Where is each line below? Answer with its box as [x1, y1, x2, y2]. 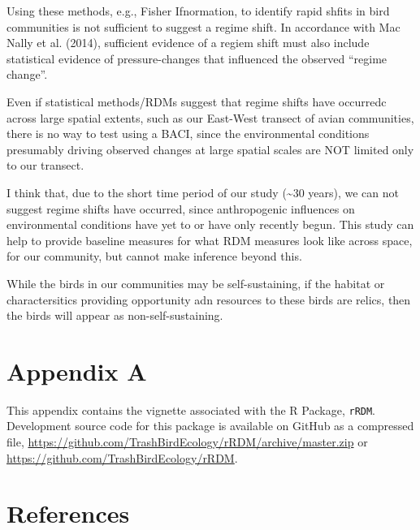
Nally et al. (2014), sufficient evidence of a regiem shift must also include [6, 34, 370, 51]
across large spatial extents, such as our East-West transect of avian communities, [6, 109, 414, 126]
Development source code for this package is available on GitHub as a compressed [6, 417, 414, 434]
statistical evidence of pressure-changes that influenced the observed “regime [6, 50, 388, 67]
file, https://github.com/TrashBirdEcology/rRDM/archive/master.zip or [6, 433, 368, 450]
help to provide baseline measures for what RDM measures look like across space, [6, 231, 413, 248]
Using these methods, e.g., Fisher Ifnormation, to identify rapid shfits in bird [6, 2, 390, 19]
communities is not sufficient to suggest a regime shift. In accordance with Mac [6, 18, 401, 35]
